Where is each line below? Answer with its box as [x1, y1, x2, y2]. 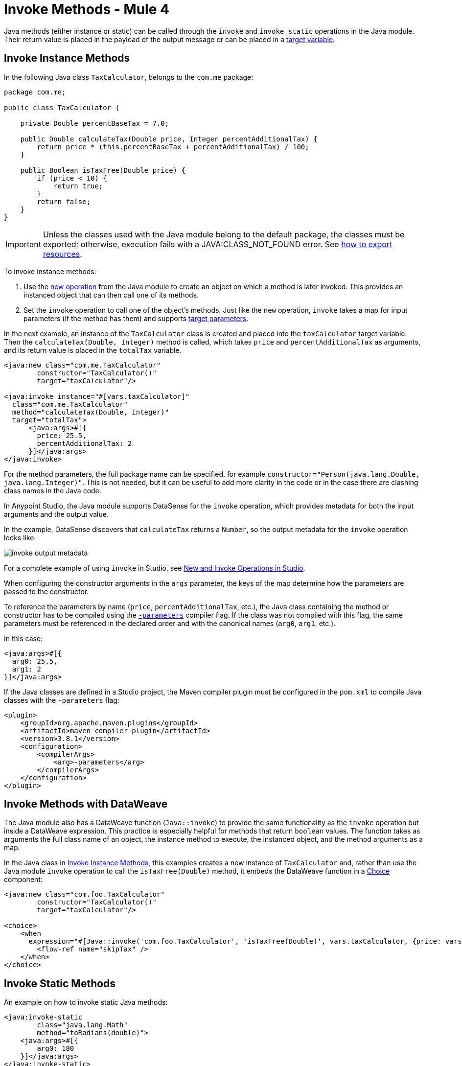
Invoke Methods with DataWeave [4, 798, 168, 811]
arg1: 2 [12, 665, 41, 673]
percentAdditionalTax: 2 [37, 439, 132, 447]
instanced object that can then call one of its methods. [23, 290, 199, 299]
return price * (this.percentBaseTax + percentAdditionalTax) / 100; [37, 142, 309, 151]
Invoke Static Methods [4, 977, 116, 990]
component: [4, 875, 43, 884]
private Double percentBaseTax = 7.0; [20, 119, 169, 127]
